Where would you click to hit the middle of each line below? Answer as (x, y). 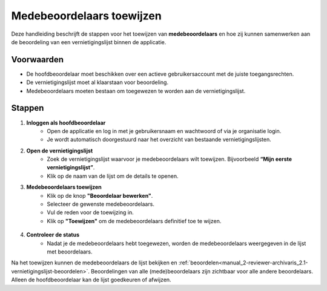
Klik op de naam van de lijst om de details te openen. (113, 176)
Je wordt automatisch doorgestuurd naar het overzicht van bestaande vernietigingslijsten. (159, 140)
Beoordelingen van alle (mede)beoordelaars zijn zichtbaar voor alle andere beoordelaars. (202, 271)
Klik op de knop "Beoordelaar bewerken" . (100, 195)
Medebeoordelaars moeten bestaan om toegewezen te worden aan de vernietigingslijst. (136, 91)
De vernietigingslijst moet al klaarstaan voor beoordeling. (97, 82)
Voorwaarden (37, 60)
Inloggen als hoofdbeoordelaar (66, 123)
